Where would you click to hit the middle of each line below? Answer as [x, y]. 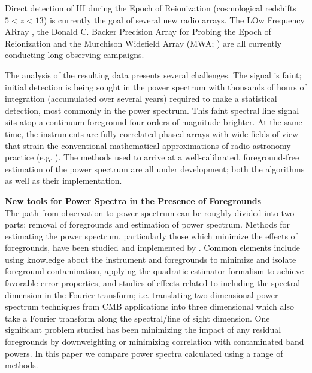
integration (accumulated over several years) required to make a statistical [141, 98]
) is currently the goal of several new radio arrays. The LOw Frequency [174, 19]
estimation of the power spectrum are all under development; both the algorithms [155, 169]
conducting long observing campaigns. [75, 55]
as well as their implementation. [63, 181]
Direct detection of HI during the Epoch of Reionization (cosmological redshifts [151, 8]
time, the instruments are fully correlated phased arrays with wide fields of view [152, 133]
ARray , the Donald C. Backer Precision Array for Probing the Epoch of [138, 31]
